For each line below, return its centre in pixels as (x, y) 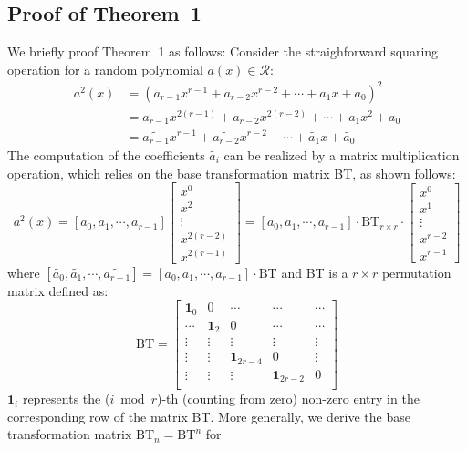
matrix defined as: (58, 290)
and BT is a (315, 272)
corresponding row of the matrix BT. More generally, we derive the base (209, 416)
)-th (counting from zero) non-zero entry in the (288, 399)
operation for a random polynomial (105, 69)
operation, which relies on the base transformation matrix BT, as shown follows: (232, 173)
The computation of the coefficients (106, 154)
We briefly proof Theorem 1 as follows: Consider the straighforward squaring (223, 51)
